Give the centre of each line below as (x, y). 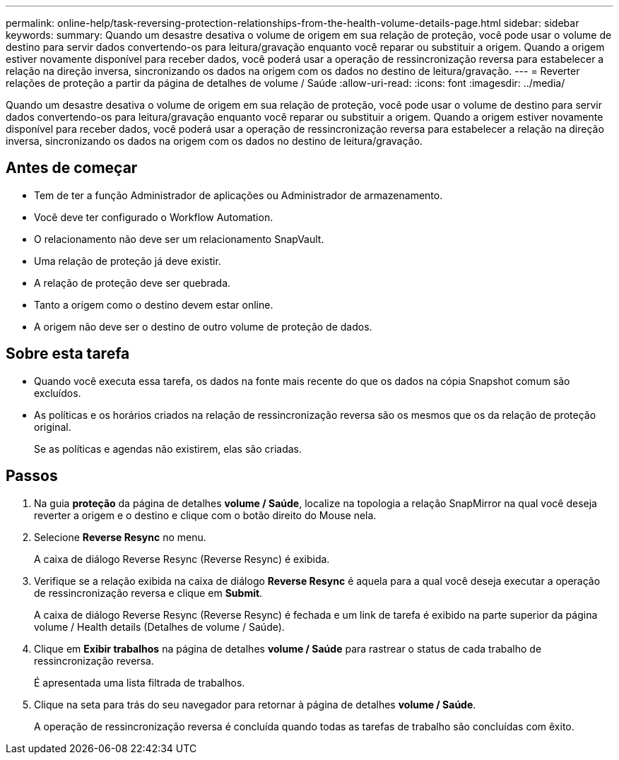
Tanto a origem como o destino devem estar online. (154, 304)
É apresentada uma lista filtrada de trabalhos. (140, 682)
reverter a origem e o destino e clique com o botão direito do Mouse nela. (205, 515)
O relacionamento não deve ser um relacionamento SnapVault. (179, 239)
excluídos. (58, 393)
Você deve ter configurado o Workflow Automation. (154, 217)
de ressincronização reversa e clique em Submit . (148, 593)
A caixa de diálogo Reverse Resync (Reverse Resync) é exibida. (182, 559)
